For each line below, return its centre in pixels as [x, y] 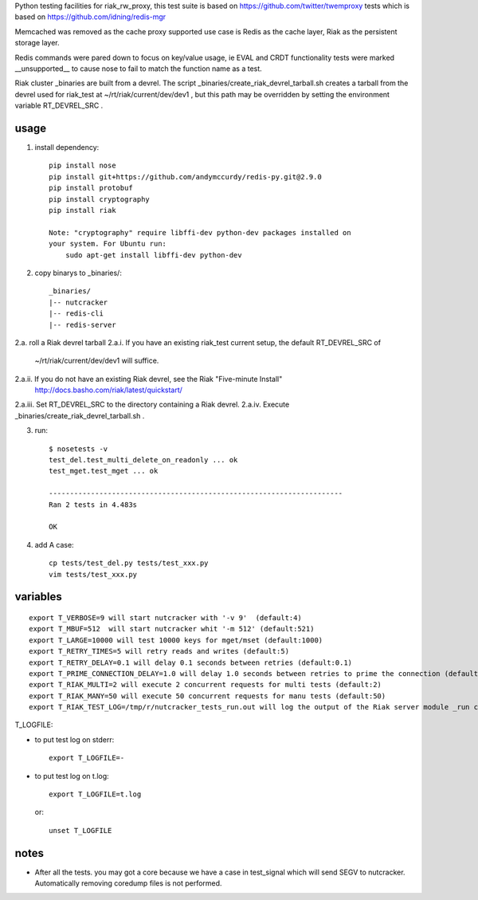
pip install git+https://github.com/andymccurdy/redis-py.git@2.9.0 [185, 177]
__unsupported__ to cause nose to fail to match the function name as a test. [138, 69]
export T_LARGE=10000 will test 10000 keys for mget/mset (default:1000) [176, 640]
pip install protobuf [91, 188]
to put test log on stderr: [74, 739]
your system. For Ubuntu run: [108, 244]
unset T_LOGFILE [80, 830]
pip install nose [82, 166]
